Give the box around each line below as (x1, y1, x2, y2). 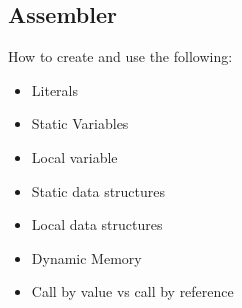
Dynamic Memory (31, 247, 142, 268)
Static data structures (31, 180, 166, 201)
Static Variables (31, 113, 129, 134)
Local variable (31, 146, 118, 167)
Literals (31, 79, 78, 100)
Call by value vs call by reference (31, 281, 234, 302)
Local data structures (31, 214, 163, 235)
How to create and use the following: (8, 46, 233, 67)
